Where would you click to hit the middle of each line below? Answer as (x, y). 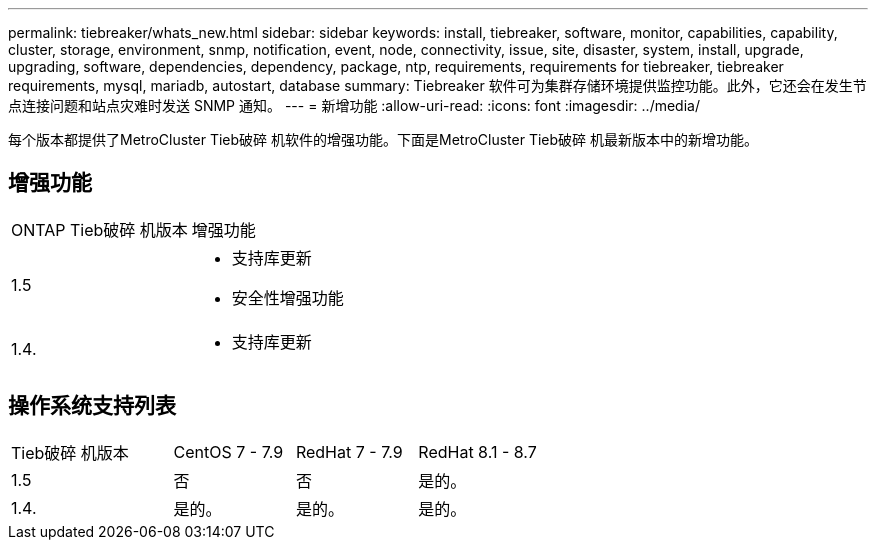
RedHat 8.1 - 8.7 (477, 451)
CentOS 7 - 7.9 (228, 451)
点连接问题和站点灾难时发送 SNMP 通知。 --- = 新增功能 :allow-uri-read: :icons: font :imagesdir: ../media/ (354, 105)
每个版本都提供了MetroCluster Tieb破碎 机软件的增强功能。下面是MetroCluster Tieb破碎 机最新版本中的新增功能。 (383, 139)
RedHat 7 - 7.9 (349, 451)
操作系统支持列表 (92, 406)
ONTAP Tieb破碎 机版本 (99, 229)
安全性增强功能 (287, 297)
